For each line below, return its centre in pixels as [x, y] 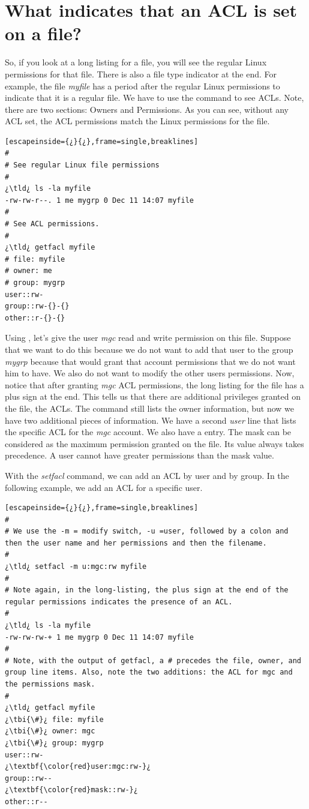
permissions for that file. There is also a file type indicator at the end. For [141, 74]
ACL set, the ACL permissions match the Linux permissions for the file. [137, 121]
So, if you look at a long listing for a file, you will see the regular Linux [136, 62]
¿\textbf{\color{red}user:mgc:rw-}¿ [78, 767]
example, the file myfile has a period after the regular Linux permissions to [142, 86]
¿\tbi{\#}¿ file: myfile [54, 719]
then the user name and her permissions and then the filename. [136, 543]
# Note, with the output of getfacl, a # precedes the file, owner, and [153, 660]
